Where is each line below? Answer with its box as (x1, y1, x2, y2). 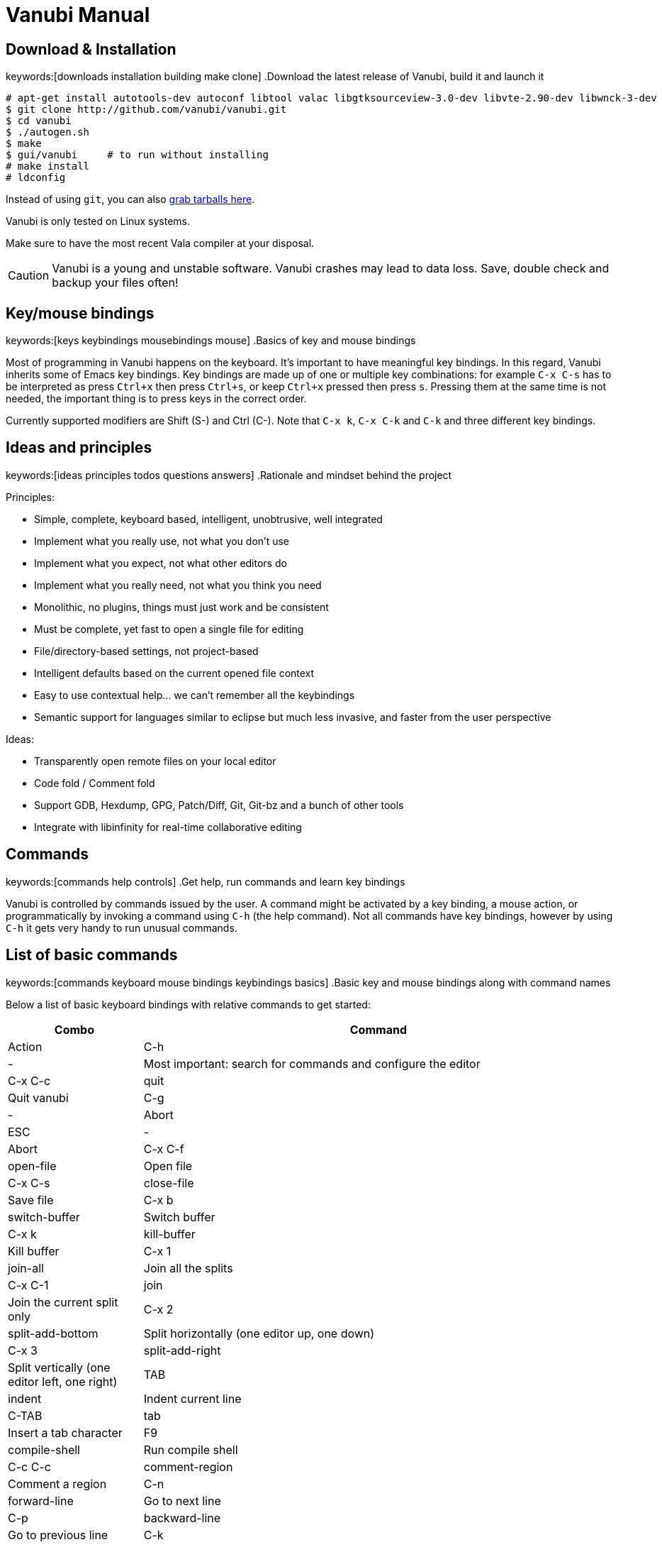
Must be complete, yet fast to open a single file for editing (34, 622, 304, 635)
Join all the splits (143, 1260, 233, 1275)
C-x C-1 (8, 1277, 49, 1292)
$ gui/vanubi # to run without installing (6, 149, 269, 161)
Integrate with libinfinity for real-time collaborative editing (34, 820, 302, 833)
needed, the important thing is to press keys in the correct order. (6, 392, 307, 405)
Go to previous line (8, 1527, 108, 1542)
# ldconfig (6, 172, 66, 184)
